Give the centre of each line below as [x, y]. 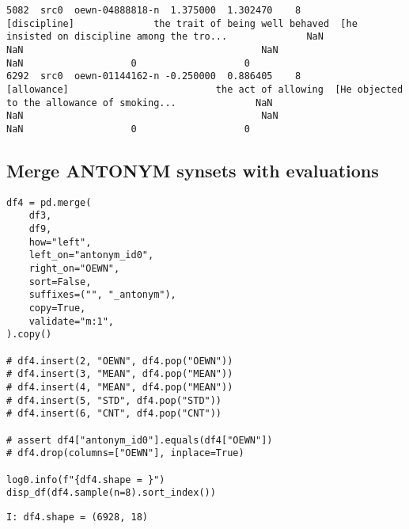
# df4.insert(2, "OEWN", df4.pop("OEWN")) [120, 361]
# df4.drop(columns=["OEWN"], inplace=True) [125, 453]
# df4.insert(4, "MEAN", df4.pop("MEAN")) [120, 387]
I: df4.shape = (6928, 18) [77, 517]
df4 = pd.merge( [49, 202]
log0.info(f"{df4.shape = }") [86, 480]
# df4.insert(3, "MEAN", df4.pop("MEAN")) [120, 374]
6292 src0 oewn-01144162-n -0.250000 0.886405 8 [154, 76]
